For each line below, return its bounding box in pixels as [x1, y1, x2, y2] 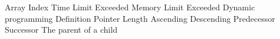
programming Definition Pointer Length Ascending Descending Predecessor [5, 12, 275, 24]
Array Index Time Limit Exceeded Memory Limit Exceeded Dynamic [5, 1, 255, 13]
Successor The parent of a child [5, 24, 117, 36]
